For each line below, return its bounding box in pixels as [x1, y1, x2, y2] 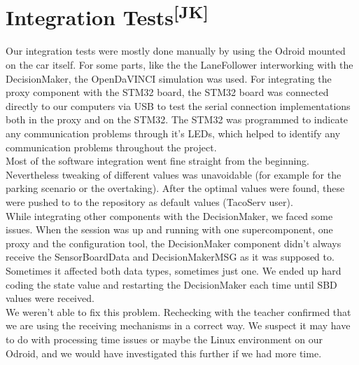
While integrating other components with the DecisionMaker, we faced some [6, 208, 333, 223]
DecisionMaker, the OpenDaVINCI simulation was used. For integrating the [6, 71, 332, 85]
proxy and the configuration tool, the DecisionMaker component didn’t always [6, 235, 342, 250]
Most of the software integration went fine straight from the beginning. [6, 153, 310, 168]
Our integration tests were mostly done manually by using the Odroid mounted [6, 43, 346, 58]
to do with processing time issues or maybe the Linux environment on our [6, 331, 323, 346]
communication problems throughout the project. [6, 139, 217, 154]
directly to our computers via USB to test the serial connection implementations [6, 98, 351, 113]
